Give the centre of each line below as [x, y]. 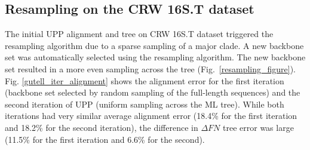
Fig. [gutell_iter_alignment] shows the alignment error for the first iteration [145, 80]
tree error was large [258, 127]
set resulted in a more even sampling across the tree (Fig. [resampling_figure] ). [150, 68]
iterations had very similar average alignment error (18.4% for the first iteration [151, 116]
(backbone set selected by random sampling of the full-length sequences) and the [153, 92]
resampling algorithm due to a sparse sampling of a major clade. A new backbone [154, 45]
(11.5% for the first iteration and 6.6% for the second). [105, 139]
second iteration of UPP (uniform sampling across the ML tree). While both [145, 104]
